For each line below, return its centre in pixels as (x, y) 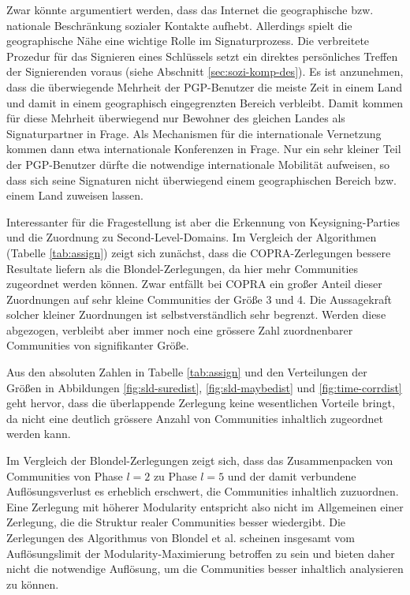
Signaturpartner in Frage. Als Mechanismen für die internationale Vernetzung (194, 133)
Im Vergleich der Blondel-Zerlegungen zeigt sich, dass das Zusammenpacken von (200, 460)
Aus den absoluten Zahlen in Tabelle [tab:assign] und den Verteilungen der (187, 372)
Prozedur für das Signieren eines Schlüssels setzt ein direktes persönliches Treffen (202, 56)
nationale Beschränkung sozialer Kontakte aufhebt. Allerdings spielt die (179, 25)
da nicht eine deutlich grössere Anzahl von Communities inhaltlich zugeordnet (195, 418)
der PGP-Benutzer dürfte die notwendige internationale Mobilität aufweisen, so (198, 164)
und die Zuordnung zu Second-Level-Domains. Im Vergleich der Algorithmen (192, 237)
